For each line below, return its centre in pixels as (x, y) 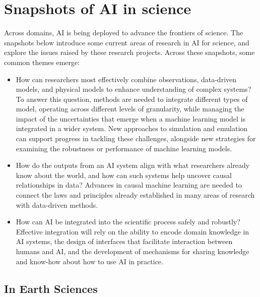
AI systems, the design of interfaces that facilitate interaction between (124, 241)
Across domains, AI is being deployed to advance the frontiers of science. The (124, 33)
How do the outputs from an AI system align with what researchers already (133, 165)
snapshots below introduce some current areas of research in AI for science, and (127, 42)
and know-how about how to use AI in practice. (89, 261)
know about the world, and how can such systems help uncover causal (124, 175)
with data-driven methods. (57, 204)
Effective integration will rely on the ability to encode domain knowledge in (133, 231)
